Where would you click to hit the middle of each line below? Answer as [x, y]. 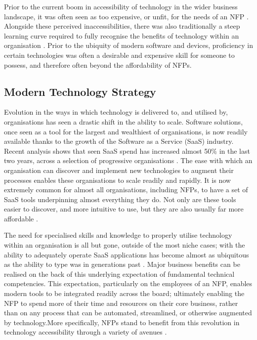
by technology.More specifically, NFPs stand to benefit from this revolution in [122, 322]
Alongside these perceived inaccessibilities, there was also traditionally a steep [122, 26]
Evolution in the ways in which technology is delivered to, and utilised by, [116, 112]
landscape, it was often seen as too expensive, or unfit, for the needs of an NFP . [126, 16]
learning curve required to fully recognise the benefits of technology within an [122, 35]
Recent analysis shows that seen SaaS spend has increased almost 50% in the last [127, 150]
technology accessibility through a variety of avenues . [86, 332]
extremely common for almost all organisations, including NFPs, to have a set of [126, 190]
